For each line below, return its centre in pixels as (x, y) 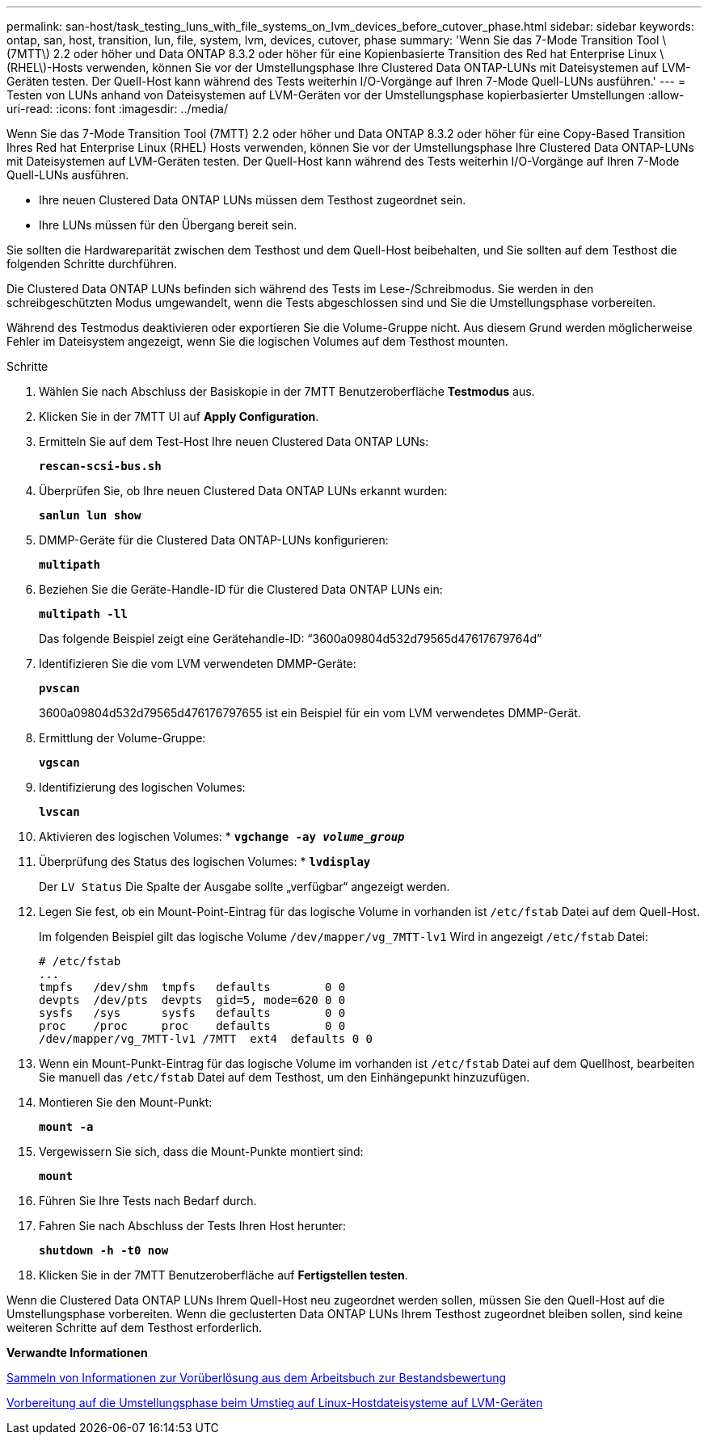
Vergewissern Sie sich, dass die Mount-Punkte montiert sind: (201, 1151)
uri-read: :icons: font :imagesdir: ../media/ (117, 109)
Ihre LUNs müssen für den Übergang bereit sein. (168, 225)
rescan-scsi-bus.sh (100, 466)
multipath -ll (83, 614)
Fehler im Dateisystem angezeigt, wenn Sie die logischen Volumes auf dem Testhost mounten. (257, 341)
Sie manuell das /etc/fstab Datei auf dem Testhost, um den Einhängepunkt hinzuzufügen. (284, 1077)
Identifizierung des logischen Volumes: (142, 787)
